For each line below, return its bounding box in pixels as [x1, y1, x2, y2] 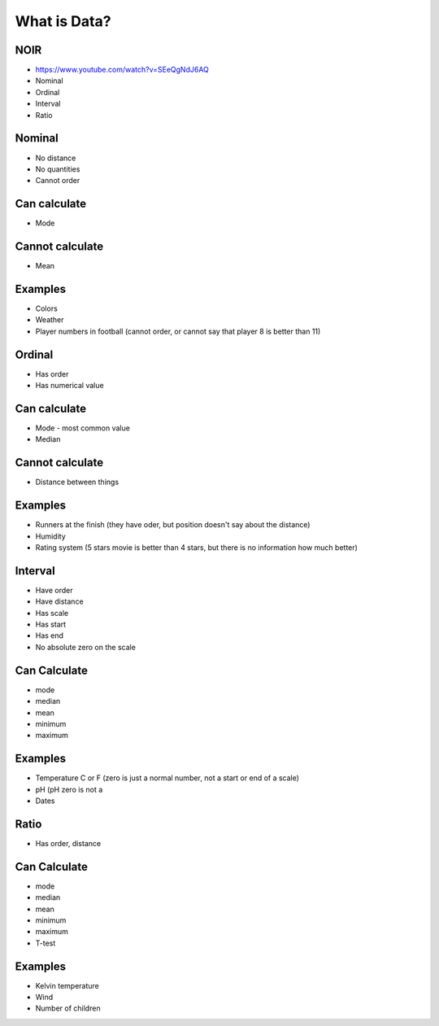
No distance [35, 153, 76, 163]
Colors [35, 303, 59, 313]
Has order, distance [35, 838, 102, 848]
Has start [35, 619, 67, 630]
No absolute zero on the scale [35, 642, 136, 652]
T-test [35, 938, 56, 948]
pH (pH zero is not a [35, 784, 103, 794]
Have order [35, 585, 73, 595]
